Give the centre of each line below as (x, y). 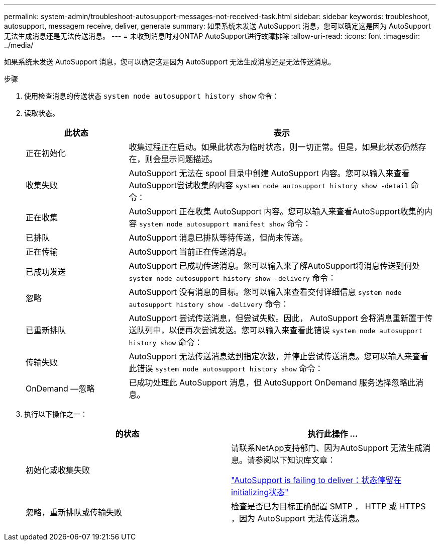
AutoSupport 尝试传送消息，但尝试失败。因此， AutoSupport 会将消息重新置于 (277, 318)
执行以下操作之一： (56, 414)
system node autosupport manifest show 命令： (225, 223)
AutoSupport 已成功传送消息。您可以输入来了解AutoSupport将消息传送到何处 (274, 266)
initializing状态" (260, 492)
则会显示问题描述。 (181, 159)
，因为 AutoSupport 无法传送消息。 (298, 518)
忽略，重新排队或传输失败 (74, 512)
